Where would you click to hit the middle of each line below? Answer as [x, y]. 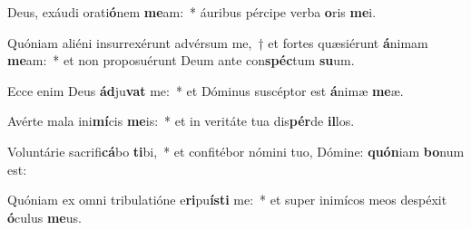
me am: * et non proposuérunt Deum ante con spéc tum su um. [181, 60]
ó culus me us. [44, 217]
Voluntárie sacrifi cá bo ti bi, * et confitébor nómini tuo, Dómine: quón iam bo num [236, 151]
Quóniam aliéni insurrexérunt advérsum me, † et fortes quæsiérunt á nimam [218, 42]
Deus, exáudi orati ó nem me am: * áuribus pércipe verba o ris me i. [192, 12]
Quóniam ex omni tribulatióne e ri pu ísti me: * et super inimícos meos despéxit [227, 200]
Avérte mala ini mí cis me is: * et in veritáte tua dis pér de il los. [181, 121]
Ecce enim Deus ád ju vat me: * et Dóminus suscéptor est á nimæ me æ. [206, 90]
